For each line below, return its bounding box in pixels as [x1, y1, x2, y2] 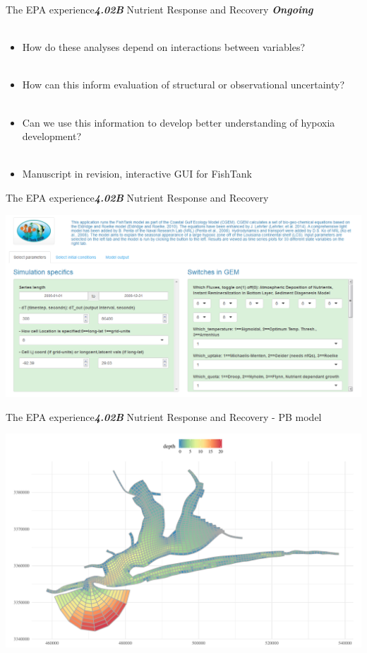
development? [22, 129, 82, 144]
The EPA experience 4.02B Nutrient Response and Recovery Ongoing [6, 2, 313, 16]
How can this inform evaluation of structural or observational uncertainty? [22, 77, 345, 92]
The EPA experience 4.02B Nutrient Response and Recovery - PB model [6, 409, 322, 424]
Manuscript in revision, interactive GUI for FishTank [22, 166, 252, 181]
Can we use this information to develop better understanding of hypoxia [22, 115, 335, 129]
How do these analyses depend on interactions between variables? [22, 40, 305, 54]
